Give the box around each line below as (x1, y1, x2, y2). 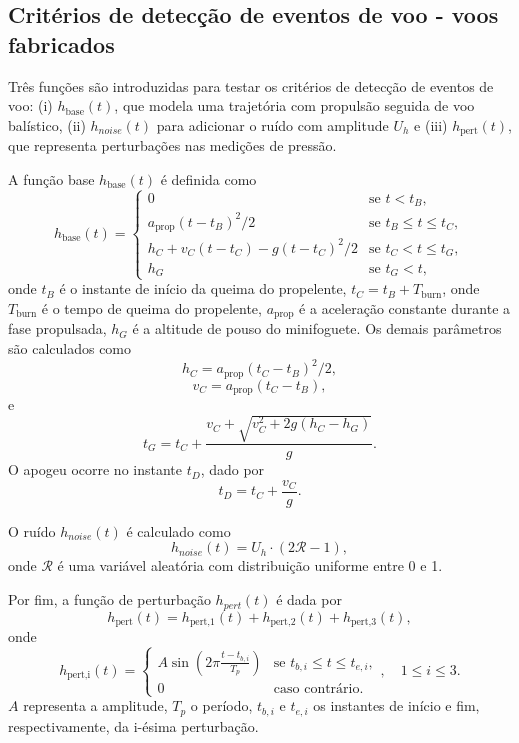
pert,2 (270, 616, 296, 627)
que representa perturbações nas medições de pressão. (8, 135, 337, 156)
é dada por (276, 589, 342, 610)
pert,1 (189, 616, 215, 627)
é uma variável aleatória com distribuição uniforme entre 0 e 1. (57, 555, 443, 576)
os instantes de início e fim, (313, 695, 480, 716)
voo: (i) (8, 95, 53, 116)
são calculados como (8, 338, 132, 359)
